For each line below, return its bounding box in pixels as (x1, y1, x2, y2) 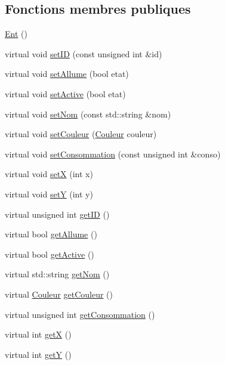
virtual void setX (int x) (5, 168, 93, 180)
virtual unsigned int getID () (5, 208, 110, 220)
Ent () (5, 27, 27, 40)
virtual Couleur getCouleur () (5, 287, 113, 300)
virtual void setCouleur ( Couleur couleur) (5, 128, 157, 140)
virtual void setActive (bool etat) (5, 87, 126, 100)
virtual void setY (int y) (5, 187, 93, 200)
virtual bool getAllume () (5, 228, 97, 240)
